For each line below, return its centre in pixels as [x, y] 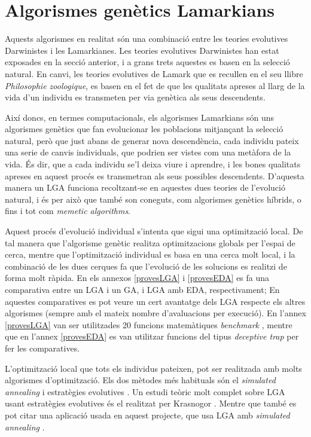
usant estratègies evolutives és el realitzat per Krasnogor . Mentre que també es [151, 403]
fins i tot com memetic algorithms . [68, 211]
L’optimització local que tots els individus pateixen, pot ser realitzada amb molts [153, 368]
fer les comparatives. [42, 348]
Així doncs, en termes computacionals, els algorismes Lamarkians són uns [140, 117]
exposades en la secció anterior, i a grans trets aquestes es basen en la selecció [147, 62]
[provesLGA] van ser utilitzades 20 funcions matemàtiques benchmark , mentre [149, 324]
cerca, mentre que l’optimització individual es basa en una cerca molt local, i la [150, 254]
